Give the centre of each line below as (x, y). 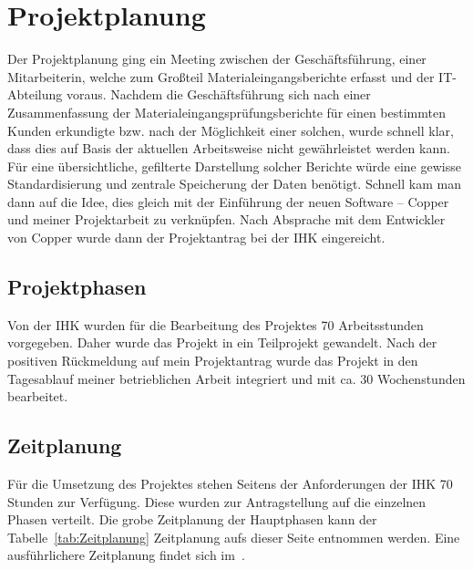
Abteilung (35, 94)
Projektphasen (77, 287)
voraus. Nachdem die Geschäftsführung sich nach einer (218, 94)
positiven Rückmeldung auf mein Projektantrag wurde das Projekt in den (213, 361)
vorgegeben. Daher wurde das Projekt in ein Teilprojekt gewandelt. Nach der (222, 342)
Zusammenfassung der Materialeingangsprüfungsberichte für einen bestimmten (226, 112)
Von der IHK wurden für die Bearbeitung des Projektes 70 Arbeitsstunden (216, 324)
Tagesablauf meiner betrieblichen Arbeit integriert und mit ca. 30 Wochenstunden (236, 378)
